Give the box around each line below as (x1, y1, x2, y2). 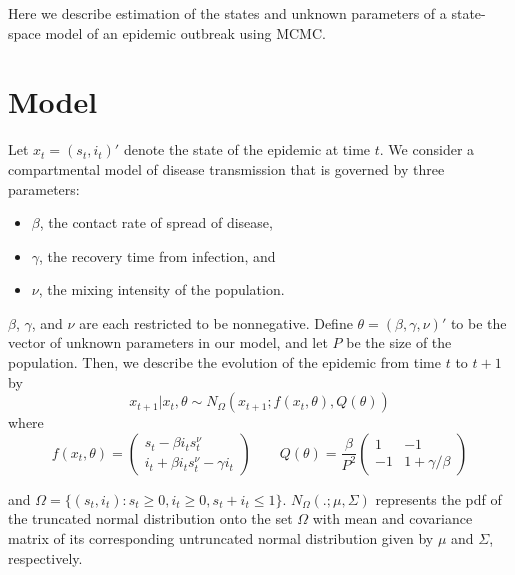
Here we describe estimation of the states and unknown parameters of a (8, 3, 447, 23)
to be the (450, 312, 507, 333)
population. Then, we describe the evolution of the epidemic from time (8, 352, 441, 373)
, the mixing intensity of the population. (38, 279, 285, 300)
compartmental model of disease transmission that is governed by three (8, 158, 445, 179)
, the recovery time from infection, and (39, 245, 276, 266)
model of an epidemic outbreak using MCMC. (45, 22, 326, 43)
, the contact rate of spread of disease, (39, 212, 273, 233)
